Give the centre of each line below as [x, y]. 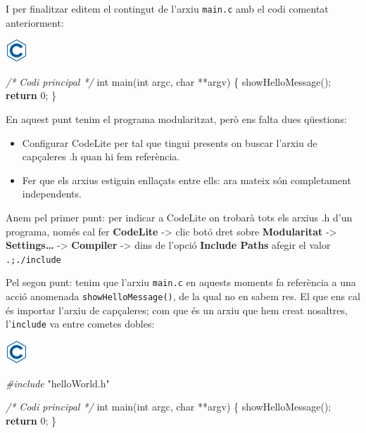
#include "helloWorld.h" [58, 383]
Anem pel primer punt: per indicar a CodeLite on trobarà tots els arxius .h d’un [179, 217]
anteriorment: [35, 22]
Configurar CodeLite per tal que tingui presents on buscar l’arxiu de [170, 142]
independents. [52, 194]
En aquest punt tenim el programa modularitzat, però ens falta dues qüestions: [176, 119]
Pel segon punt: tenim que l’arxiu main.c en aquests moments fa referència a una [181, 282]
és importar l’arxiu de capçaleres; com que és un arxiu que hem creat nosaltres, [177, 310]
